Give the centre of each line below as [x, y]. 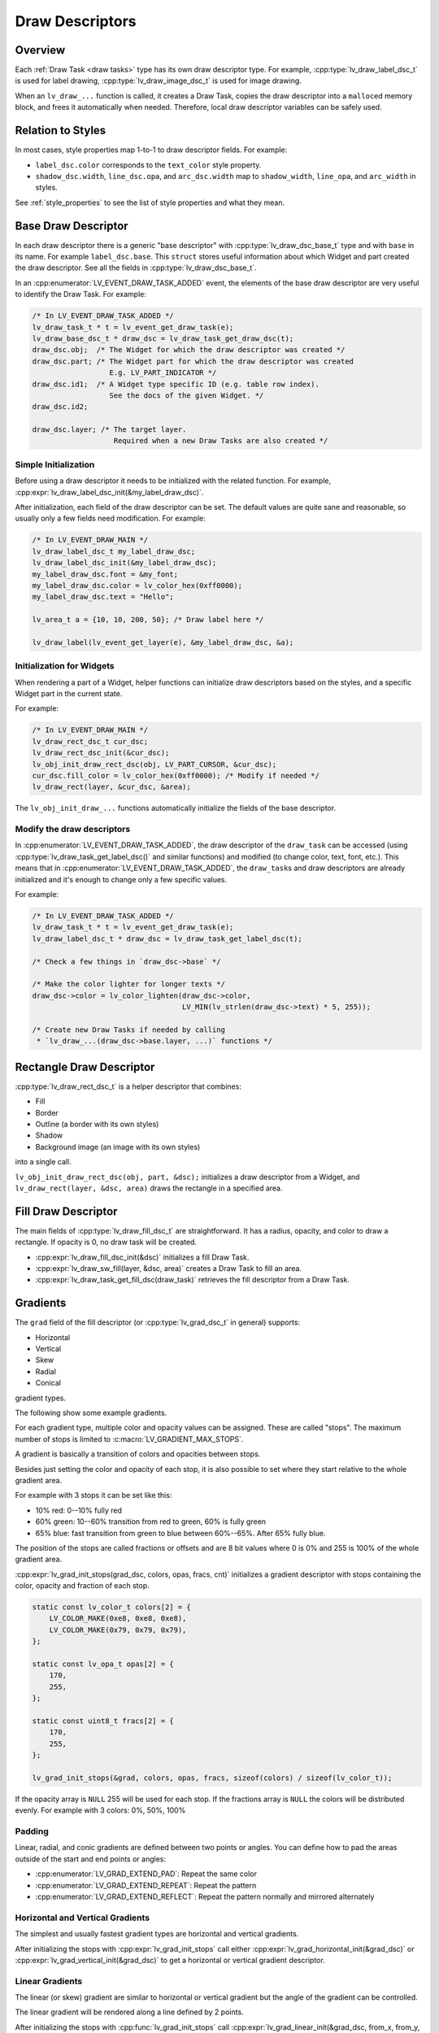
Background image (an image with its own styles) [118, 1147]
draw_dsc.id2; [60, 407]
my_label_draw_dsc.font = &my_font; [105, 574]
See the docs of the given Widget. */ [187, 395]
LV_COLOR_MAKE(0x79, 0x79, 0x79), [118, 1630]
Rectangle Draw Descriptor [85, 1067]
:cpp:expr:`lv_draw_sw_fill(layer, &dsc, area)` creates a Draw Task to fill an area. [169, 1268]
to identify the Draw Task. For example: [80, 294]
